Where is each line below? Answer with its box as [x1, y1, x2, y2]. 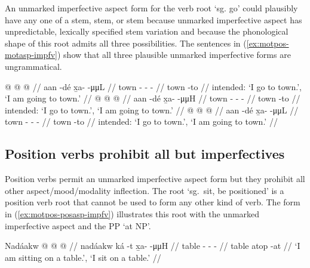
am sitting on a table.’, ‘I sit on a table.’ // [5, 251, 161, 263]
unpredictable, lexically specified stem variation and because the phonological [5, 25, 288, 38]
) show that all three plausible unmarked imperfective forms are [57, 48, 291, 61]
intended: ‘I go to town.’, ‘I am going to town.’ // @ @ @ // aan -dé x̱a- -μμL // [5, 103, 299, 116]
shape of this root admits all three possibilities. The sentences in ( [5, 36, 247, 49]
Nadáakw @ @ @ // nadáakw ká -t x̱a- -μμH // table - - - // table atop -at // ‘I [5, 239, 300, 252]
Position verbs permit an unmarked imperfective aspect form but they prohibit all [5, 172, 305, 185]
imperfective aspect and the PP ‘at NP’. [5, 219, 151, 232]
